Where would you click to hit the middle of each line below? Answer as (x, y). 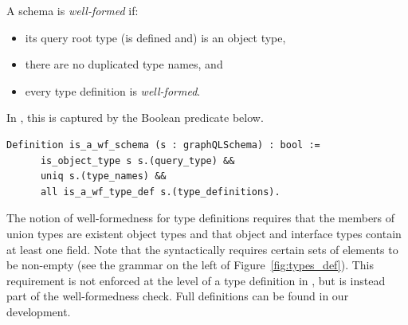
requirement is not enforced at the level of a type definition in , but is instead (196, 280)
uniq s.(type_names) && (103, 176)
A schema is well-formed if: (73, 10)
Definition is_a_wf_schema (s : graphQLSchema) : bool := (163, 145)
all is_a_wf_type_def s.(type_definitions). (160, 192)
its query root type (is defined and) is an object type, (155, 37)
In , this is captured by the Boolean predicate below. (135, 117)
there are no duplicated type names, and (124, 64)
